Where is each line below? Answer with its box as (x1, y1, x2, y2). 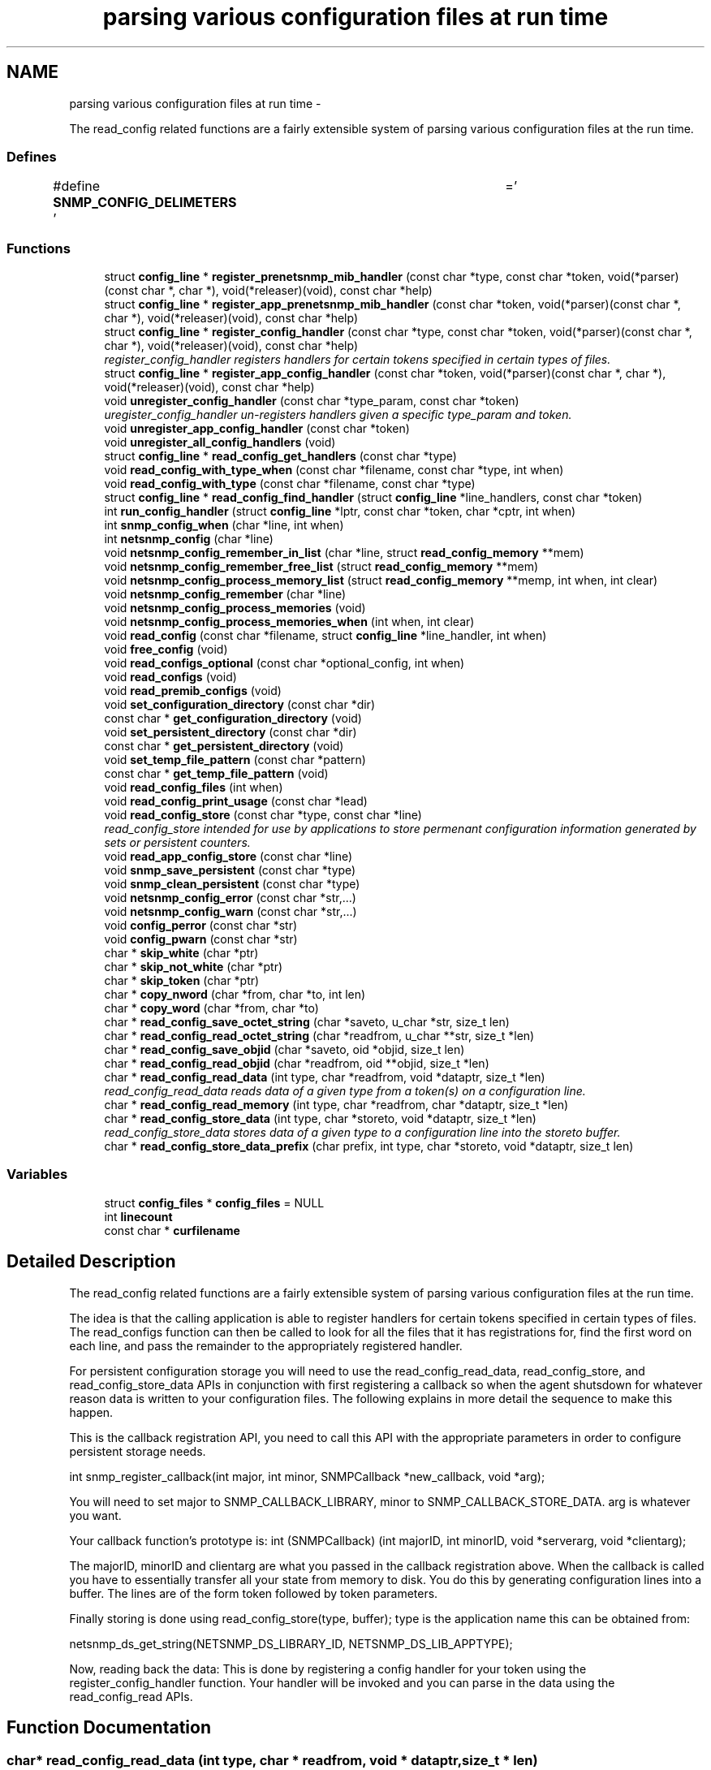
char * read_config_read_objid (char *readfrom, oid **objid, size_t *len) (104, 1056, 489, 1071)
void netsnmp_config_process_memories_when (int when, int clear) (104, 615, 475, 629)
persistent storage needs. (69, 1444, 206, 1458)
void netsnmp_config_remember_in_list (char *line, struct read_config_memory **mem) (104, 546, 584, 560)
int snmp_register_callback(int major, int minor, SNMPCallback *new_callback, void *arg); (69, 1469, 545, 1483)
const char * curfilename (104, 1223, 240, 1237)
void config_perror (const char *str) (104, 918, 298, 933)
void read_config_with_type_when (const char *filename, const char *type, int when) (104, 463, 564, 477)
